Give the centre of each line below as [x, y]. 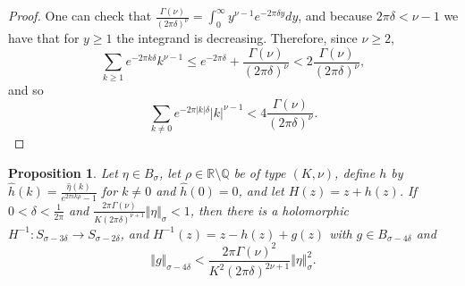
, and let [261, 191]
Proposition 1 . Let [63, 172]
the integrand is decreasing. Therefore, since [237, 38]
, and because [335, 16]
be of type [260, 172]
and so [26, 89]
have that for [44, 38]
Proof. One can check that [80, 16]
